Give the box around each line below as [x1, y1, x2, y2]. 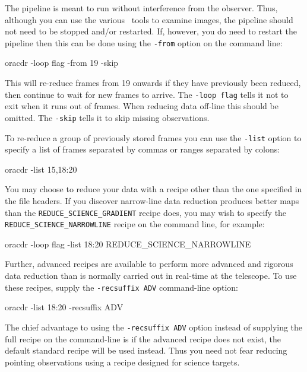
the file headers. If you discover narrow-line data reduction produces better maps [5, 194, 299, 206]
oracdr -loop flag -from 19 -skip [5, 56, 119, 69]
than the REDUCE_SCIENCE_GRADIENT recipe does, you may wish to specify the [5, 206, 287, 218]
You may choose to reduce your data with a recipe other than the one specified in [5, 183, 302, 195]
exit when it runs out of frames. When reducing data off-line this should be [5, 100, 278, 112]
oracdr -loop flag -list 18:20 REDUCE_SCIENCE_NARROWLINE [5, 237, 251, 250]
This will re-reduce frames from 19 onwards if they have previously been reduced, [5, 77, 301, 89]
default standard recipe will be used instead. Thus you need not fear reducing [5, 344, 287, 357]
